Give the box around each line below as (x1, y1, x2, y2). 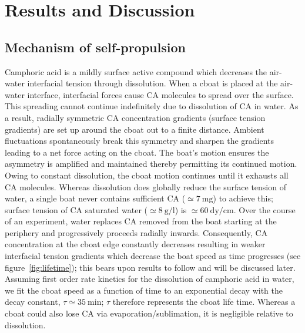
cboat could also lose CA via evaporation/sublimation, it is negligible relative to (5, 307, 293, 319)
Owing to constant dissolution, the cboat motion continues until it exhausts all (5, 169, 289, 181)
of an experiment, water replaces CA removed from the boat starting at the (5, 215, 277, 227)
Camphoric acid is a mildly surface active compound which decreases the (5, 65, 267, 78)
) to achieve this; (213, 192, 273, 204)
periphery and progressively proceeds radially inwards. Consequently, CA (5, 226, 268, 238)
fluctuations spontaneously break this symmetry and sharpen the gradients (5, 134, 274, 147)
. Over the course (233, 203, 296, 216)
